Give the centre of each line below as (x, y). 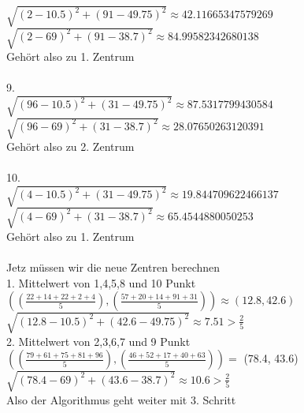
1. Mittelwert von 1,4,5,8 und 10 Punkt (101, 282)
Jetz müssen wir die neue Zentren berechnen (113, 267)
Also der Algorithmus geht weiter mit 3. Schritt (121, 399)
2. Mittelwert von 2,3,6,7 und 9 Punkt (98, 341)
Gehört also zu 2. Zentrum (70, 146)
